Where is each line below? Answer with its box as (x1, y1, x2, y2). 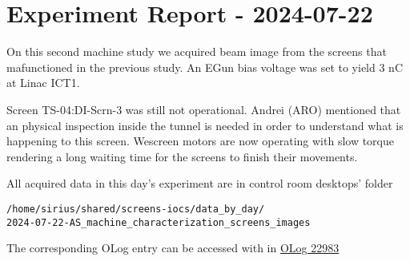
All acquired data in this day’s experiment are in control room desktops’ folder (6, 175, 393, 192)
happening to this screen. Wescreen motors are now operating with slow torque (6, 132, 394, 149)
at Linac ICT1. (6, 74, 80, 91)
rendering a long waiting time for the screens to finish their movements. (6, 148, 358, 164)
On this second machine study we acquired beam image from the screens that (6, 43, 387, 60)
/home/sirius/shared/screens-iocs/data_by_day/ (6, 203, 265, 215)
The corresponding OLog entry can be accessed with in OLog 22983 (6, 239, 340, 256)
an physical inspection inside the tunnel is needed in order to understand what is (6, 117, 404, 133)
